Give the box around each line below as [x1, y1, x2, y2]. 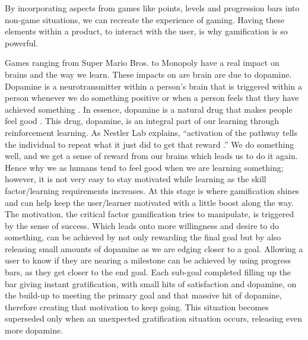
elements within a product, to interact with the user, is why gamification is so [5, 25, 288, 37]
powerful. [5, 36, 39, 49]
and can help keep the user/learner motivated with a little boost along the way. [5, 196, 294, 208]
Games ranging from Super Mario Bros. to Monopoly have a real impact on [5, 56, 280, 69]
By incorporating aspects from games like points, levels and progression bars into [5, 2, 300, 14]
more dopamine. [5, 324, 63, 336]
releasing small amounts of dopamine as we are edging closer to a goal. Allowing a [5, 242, 303, 255]
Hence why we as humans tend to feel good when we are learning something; [5, 161, 284, 173]
